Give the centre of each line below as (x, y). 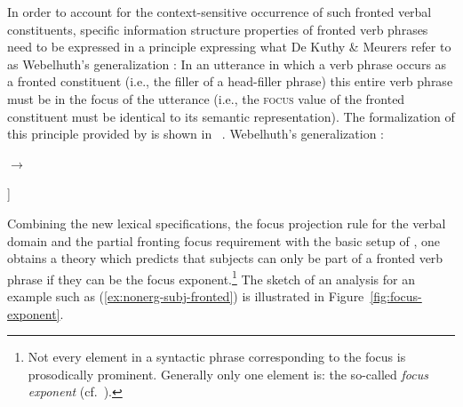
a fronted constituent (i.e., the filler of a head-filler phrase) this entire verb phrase (230, 81)
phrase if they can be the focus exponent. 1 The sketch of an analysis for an (211, 277)
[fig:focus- (396, 295)
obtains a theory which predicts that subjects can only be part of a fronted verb (225, 258)
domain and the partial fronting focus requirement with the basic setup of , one (224, 240)
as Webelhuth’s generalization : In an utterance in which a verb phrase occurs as (227, 64)
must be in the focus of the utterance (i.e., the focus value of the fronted (206, 98)
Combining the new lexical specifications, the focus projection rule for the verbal (227, 223)
